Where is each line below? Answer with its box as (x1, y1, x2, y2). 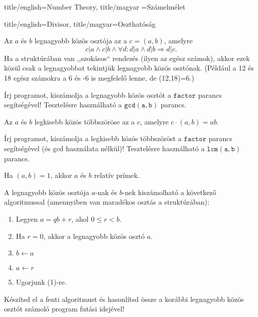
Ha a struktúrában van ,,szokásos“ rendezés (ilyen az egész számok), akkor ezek (4, 52, 250, 63)
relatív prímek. (94, 170, 140, 180)
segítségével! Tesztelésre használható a (4, 99, 122, 110)
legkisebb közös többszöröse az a (34, 116, 135, 126)
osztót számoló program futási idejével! (4, 303, 125, 314)
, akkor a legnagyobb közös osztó (43, 230, 145, 241)
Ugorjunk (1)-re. (16, 277, 67, 287)
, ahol (71, 213, 89, 224)
